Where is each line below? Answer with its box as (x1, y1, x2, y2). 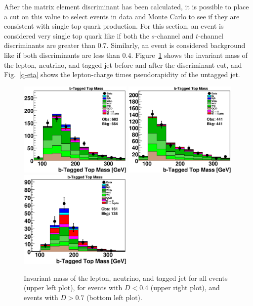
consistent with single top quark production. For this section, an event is (4, 21, 224, 31)
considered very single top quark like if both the (4, 30, 149, 41)
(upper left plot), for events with (24, 282, 123, 293)
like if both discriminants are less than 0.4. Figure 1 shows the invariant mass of (4, 49, 248, 60)
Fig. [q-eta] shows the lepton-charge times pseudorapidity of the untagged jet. (4, 69, 240, 80)
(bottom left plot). (86, 292, 142, 302)
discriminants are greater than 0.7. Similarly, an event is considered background (4, 40, 246, 50)
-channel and (155, 30, 194, 41)
